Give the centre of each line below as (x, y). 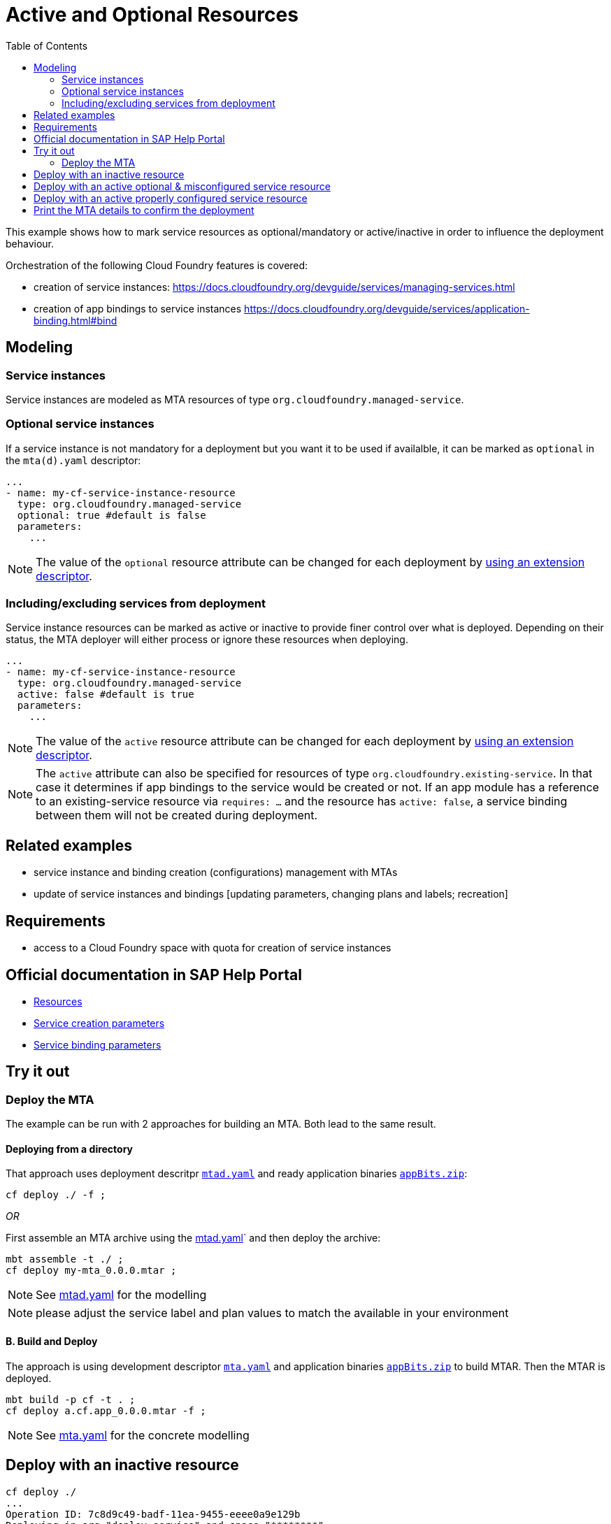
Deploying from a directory (70, 1149)
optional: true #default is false (112, 515)
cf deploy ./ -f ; (56, 1195)
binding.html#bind (76, 320)
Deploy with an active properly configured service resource (171, 198)
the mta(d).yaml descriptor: (73, 460)
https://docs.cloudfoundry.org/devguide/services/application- (387, 308)
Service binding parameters (98, 1045)
